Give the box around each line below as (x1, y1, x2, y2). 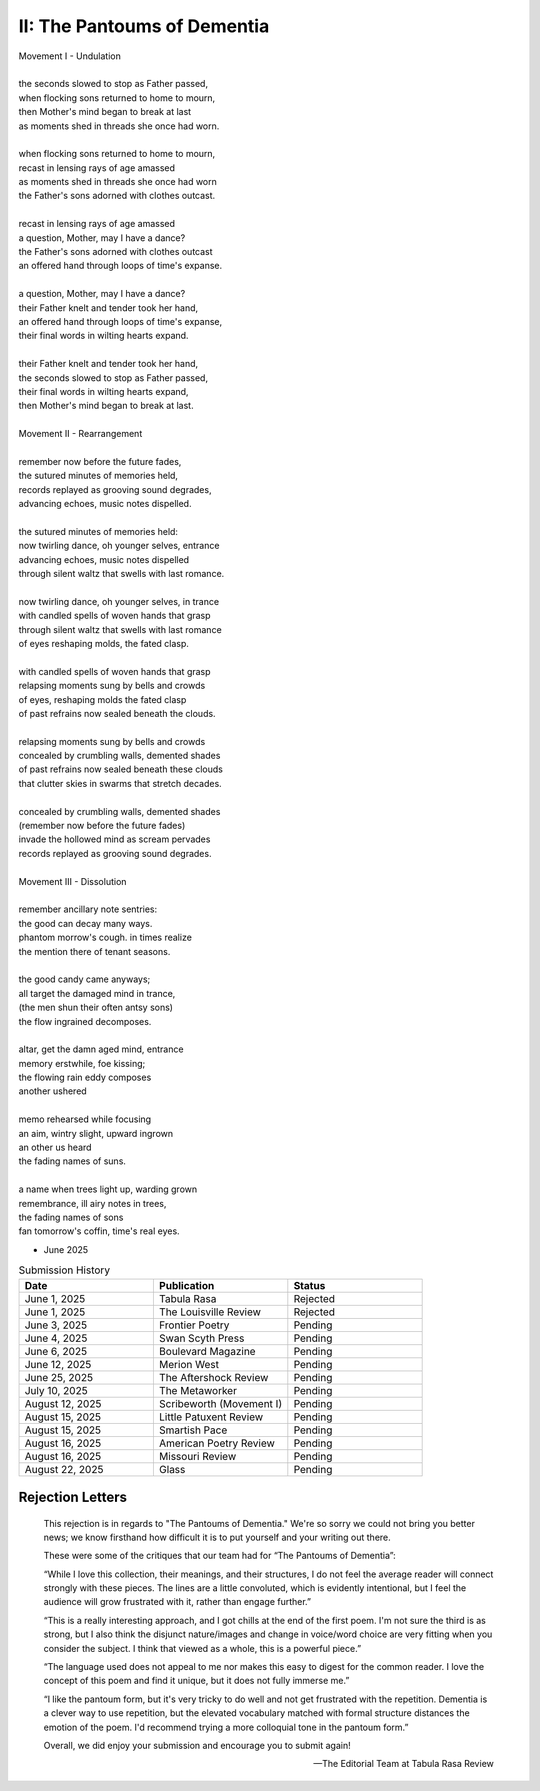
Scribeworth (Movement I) (158, 1396, 283, 1410)
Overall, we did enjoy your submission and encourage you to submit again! (43, 1740, 351, 1751)
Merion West (158, 1357, 220, 1371)
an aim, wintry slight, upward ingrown (18, 1127, 174, 1139)
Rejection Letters (18, 1488, 128, 1505)
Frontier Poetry (158, 1318, 230, 1332)
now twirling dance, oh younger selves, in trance (18, 595, 220, 607)
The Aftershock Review (158, 1370, 269, 1384)
